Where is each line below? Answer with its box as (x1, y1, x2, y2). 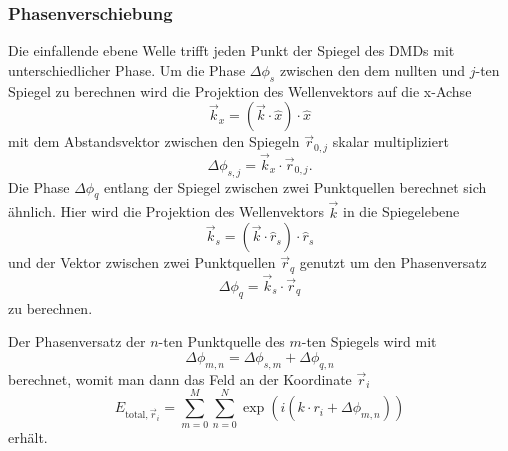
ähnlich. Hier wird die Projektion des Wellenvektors (8, 201, 324, 222)
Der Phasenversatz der (8, 331, 146, 352)
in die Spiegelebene (343, 201, 460, 222)
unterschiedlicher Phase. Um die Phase (8, 59, 246, 80)
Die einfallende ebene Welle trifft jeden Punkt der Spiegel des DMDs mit (8, 40, 455, 61)
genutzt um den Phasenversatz (299, 252, 487, 273)
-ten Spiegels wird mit (301, 331, 437, 352)
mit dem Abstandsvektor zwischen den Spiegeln (8, 131, 300, 152)
